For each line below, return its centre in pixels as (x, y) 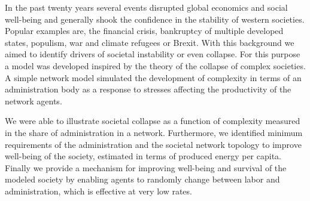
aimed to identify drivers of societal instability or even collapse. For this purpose (153, 54)
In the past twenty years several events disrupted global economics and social (146, 7)
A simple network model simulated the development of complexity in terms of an (153, 77)
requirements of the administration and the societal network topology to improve (153, 144)
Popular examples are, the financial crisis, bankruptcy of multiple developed (144, 31)
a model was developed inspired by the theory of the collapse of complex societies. (155, 65)
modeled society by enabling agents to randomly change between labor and (142, 179)
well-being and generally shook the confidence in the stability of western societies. (155, 19)
